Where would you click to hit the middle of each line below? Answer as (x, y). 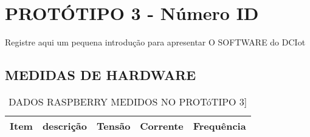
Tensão (114, 125)
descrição (64, 125)
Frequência (219, 125)
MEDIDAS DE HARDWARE (101, 75)
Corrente (162, 125)
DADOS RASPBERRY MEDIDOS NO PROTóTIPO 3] (128, 101)
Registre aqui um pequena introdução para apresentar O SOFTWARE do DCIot (155, 42)
